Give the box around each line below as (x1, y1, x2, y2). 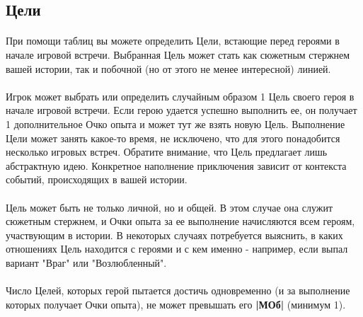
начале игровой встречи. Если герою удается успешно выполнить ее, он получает (6, 103, 357, 117)
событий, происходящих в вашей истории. (6, 172, 188, 187)
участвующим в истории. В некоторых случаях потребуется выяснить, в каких (6, 227, 343, 242)
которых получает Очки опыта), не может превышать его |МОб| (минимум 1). (6, 296, 346, 311)
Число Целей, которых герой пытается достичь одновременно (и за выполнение (6, 283, 350, 298)
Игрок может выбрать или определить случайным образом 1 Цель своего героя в (6, 88, 355, 103)
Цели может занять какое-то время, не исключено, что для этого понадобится (6, 130, 340, 145)
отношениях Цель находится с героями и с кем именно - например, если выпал (6, 241, 348, 256)
